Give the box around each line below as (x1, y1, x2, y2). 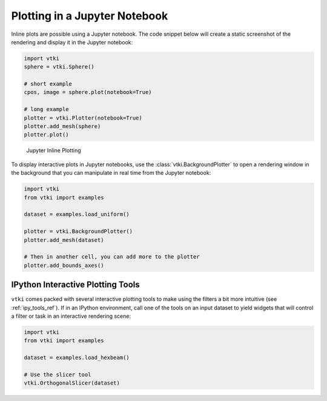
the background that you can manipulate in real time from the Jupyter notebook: (11, 169, 211, 177)
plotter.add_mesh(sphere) (24, 123, 101, 130)
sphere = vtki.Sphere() (24, 64, 95, 70)
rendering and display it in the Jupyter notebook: (11, 38, 133, 45)
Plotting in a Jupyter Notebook (11, 9, 168, 22)
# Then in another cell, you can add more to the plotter (24, 254, 200, 260)
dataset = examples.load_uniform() (24, 211, 130, 218)
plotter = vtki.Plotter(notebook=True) (24, 114, 142, 121)
